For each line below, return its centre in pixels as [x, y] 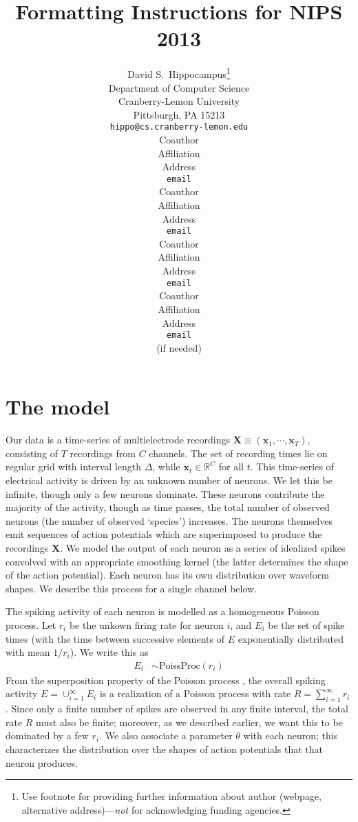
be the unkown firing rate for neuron [146, 625]
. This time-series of [292, 467]
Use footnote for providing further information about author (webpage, [171, 796]
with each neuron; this [291, 735]
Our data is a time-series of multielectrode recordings [118, 440]
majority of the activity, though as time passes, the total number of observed [168, 507]
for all [231, 467]
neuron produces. [42, 762]
